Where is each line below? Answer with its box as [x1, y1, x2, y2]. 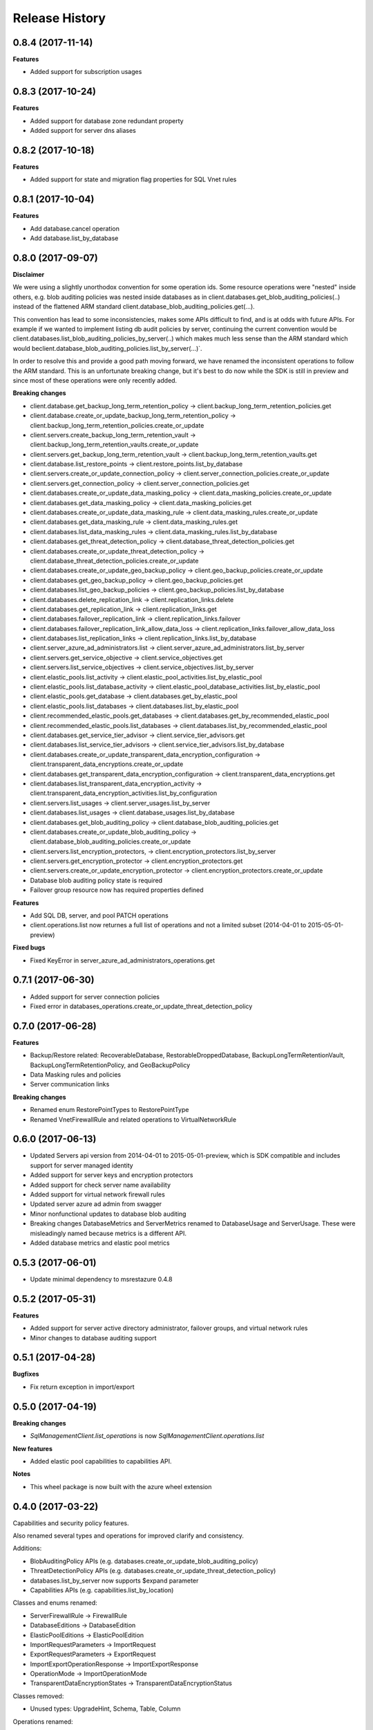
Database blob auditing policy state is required [30, 876, 162, 884]
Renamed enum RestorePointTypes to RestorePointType [30, 1106, 189, 1114]
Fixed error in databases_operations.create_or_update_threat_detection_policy [30, 1002, 253, 1010]
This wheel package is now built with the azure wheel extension [30, 1482, 212, 1491]
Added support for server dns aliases [30, 127, 136, 135]
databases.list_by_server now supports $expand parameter [30, 1576, 199, 1585]
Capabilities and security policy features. [12, 1519, 129, 1527]
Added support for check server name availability [30, 1181, 171, 1189]
